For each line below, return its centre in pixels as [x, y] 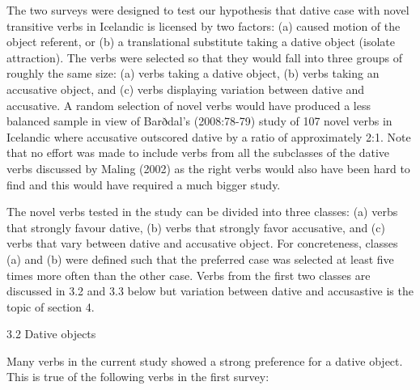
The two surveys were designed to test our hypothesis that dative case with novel [208, 10]
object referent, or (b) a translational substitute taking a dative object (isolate [201, 42]
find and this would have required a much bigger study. [144, 184]
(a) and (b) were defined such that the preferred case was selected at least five [200, 259]
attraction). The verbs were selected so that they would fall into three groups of [204, 57]
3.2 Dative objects [51, 334]
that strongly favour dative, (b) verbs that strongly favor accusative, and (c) [196, 227]
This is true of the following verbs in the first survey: [138, 377]
